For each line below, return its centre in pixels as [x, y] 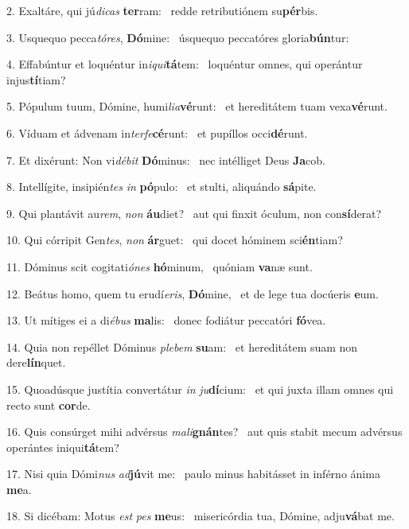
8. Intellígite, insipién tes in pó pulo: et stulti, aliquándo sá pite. [162, 187]
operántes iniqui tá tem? [63, 447]
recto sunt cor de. [49, 405]
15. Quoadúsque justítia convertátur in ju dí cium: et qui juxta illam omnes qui [200, 389]
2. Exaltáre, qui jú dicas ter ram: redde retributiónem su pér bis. [162, 10]
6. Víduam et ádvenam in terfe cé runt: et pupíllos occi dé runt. [157, 132]
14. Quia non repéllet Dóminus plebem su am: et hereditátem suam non [182, 346]
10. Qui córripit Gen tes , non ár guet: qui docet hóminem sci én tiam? [175, 240]
